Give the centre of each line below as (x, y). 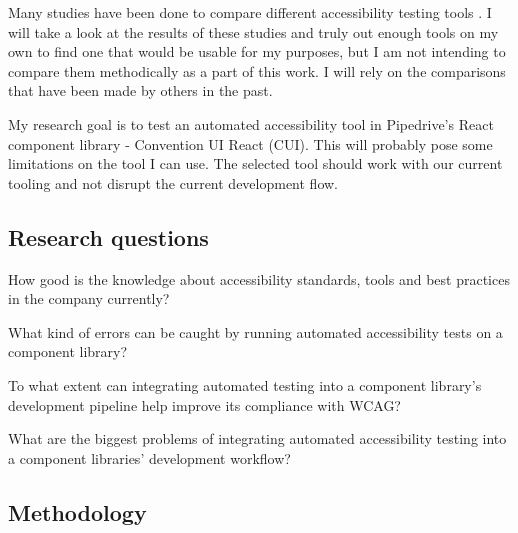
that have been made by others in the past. (140, 90)
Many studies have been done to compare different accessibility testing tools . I (250, 12)
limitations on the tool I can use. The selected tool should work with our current (255, 163)
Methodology (77, 511)
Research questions (108, 236)
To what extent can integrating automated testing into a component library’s (245, 384)
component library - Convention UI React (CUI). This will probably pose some (250, 143)
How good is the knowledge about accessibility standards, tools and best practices (259, 278)
